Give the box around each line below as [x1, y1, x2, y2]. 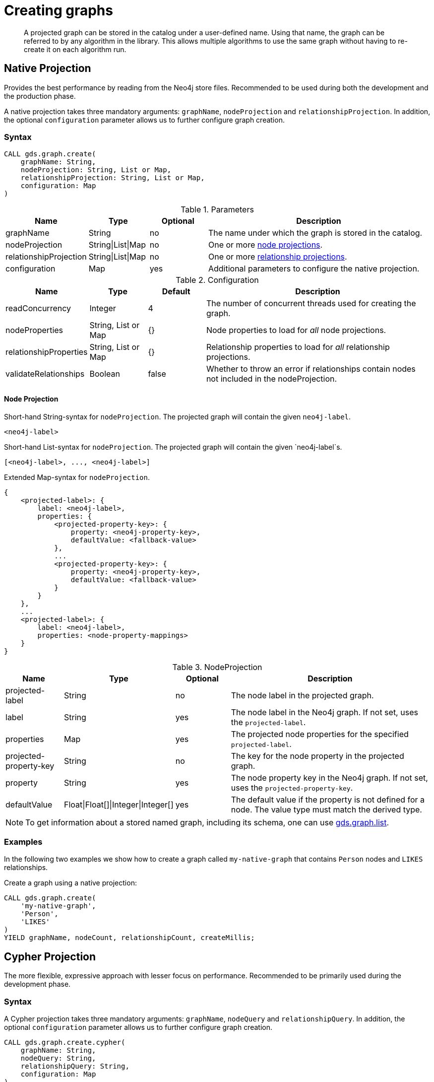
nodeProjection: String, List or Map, [20, 166, 172, 174]
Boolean [89, 369, 120, 379]
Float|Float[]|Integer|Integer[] [64, 799, 174, 810]
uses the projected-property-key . [231, 782, 353, 793]
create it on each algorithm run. [24, 45, 126, 54]
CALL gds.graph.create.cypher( [4, 1038, 125, 1046]
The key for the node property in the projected [231, 750, 404, 761]
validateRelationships [5, 369, 85, 379]
